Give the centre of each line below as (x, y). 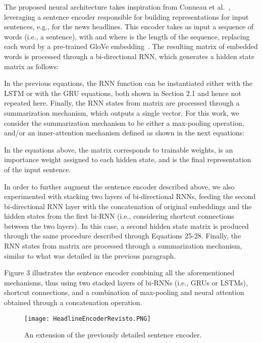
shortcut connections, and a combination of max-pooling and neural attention (124, 292)
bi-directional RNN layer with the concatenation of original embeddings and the (128, 206)
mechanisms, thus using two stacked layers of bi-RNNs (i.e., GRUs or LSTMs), (126, 282)
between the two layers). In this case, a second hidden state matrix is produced (126, 226)
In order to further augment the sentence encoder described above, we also (119, 186)
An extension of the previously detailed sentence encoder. (113, 335)
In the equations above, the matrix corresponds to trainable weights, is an (119, 149)
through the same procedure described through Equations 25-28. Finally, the (123, 236)
